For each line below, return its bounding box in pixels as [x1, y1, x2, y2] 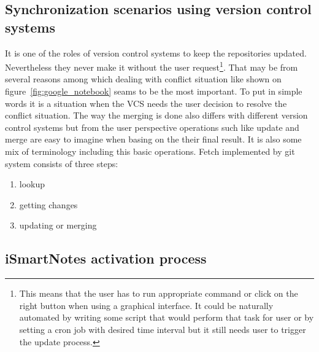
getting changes [19, 198, 78, 211]
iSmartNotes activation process [5, 249, 207, 268]
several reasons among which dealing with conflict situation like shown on [5, 72, 282, 85]
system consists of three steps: [5, 157, 118, 170]
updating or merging [19, 219, 97, 232]
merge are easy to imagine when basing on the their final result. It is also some [5, 133, 302, 146]
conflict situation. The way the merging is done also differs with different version [5, 109, 308, 122]
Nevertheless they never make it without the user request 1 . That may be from [5, 59, 298, 73]
